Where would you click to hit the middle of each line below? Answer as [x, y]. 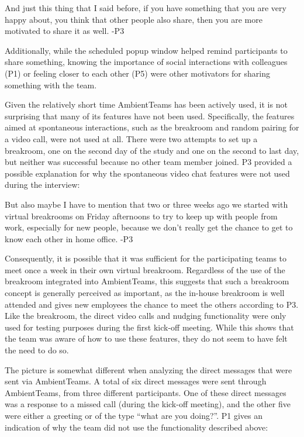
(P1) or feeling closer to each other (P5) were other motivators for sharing [137, 73]
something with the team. [51, 85]
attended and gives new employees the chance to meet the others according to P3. [152, 304]
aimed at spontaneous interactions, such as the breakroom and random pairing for [152, 127]
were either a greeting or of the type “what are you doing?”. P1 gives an [134, 415]
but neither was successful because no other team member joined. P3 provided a [148, 162]
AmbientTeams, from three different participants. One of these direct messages [146, 392]
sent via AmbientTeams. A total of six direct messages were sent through [136, 381]
